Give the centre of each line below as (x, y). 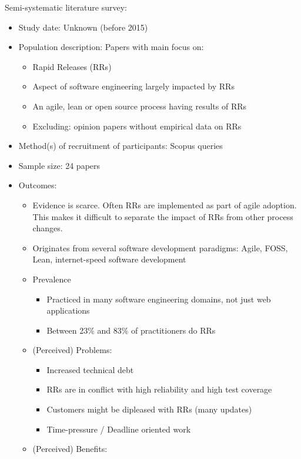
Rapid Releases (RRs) (72, 66)
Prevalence (52, 279)
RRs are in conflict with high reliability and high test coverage (159, 389)
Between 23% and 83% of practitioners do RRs (131, 330)
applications (68, 310)
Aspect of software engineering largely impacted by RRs (133, 86)
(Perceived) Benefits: (70, 449)
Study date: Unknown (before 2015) (83, 27)
